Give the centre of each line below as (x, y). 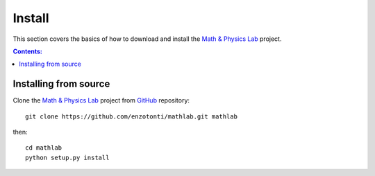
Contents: (28, 51)
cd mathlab (44, 148)
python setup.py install (67, 157)
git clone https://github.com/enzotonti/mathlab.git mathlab (131, 116)
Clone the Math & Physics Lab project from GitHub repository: (101, 100)
